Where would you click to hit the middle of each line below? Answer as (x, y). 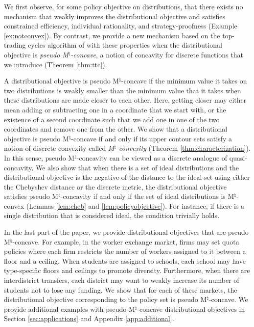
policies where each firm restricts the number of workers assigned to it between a (125, 251)
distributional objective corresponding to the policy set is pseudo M (105, 299)
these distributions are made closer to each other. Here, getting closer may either (125, 100)
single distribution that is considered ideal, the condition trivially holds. (112, 215)
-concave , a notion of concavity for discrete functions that (157, 54)
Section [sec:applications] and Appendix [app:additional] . (89, 318)
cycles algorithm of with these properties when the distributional (125, 45)
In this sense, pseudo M (39, 157)
